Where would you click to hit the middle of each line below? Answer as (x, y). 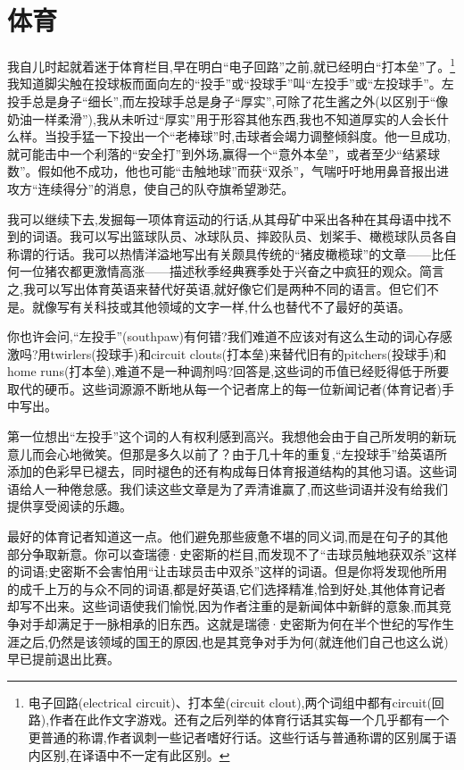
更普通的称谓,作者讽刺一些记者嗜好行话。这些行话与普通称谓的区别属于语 (242, 737)
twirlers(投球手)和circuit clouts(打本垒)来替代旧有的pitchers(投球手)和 (249, 353)
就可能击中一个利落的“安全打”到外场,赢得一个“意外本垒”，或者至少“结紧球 (224, 153)
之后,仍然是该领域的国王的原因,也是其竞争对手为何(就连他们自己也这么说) (234, 641)
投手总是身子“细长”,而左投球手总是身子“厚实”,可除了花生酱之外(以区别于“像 (228, 100)
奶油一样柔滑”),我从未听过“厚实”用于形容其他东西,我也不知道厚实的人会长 (222, 118)
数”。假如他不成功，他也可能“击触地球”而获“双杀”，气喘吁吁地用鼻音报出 (222, 171)
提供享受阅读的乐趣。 (70, 506)
